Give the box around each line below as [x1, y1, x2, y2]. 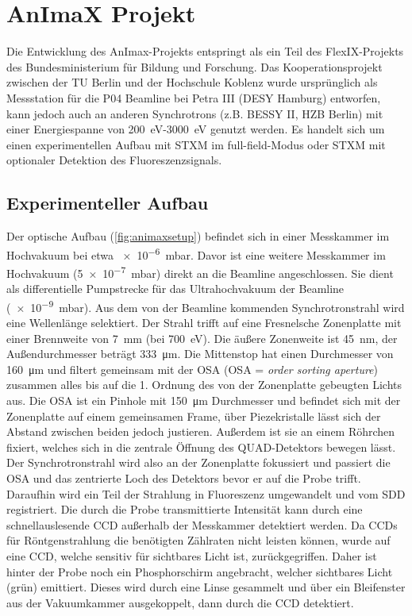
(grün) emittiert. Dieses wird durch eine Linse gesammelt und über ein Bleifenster [6, 579, 406, 595]
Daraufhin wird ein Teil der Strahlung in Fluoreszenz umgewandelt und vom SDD [6, 485, 406, 502]
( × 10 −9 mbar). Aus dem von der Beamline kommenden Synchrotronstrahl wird [6, 296, 405, 315]
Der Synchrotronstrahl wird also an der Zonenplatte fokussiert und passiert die [6, 454, 391, 471]
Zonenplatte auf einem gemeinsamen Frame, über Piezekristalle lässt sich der [6, 407, 381, 424]
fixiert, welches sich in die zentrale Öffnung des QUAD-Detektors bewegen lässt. [6, 438, 396, 455]
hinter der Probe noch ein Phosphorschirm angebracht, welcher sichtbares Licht [6, 563, 393, 579]
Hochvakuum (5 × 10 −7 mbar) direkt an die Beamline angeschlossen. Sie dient [6, 262, 394, 281]
